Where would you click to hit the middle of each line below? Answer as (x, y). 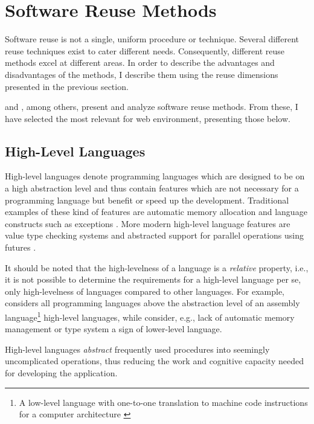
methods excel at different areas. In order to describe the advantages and (140, 63)
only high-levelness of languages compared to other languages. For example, (145, 291)
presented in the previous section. (67, 86)
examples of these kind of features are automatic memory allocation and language (156, 212)
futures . (21, 247)
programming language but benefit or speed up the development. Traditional (147, 200)
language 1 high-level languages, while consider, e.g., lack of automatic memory (150, 316)
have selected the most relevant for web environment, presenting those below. (148, 118)
